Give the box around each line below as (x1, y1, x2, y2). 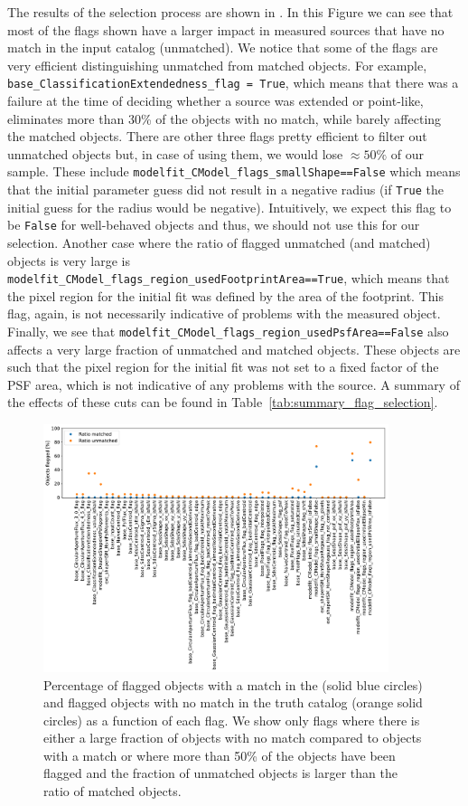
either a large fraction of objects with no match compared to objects (43, 728, 422, 747)
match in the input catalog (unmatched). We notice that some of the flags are (7, 38, 438, 57)
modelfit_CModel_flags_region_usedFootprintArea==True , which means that (7, 269, 450, 288)
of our (390, 144, 425, 163)
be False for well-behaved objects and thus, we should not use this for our (7, 215, 420, 234)
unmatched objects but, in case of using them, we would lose (7, 144, 343, 163)
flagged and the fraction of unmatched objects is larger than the (43, 763, 398, 782)
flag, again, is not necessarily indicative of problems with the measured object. (7, 304, 441, 323)
